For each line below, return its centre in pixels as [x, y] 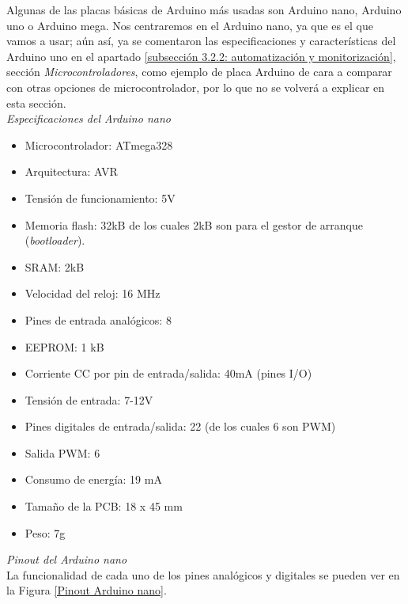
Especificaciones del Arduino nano [89, 118]
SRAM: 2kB [55, 266]
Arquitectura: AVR [71, 171]
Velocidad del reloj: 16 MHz [93, 293]
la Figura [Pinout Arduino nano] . [87, 590]
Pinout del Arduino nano [67, 559]
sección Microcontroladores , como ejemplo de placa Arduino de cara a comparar [199, 72]
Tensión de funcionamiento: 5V [100, 198]
